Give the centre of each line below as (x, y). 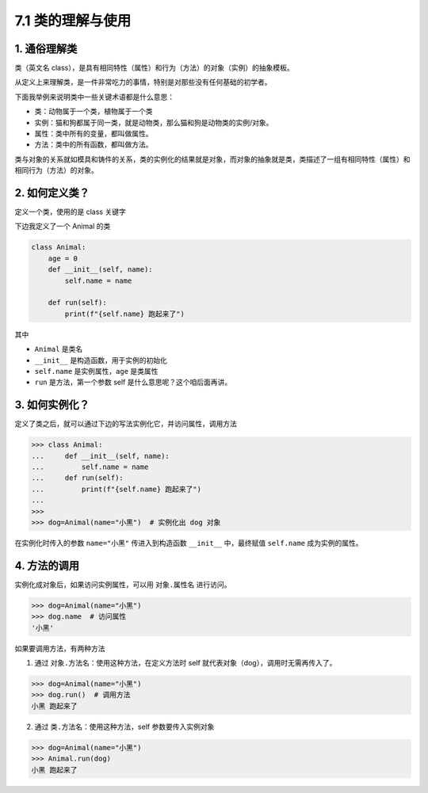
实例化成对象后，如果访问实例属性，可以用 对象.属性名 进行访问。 (123, 584)
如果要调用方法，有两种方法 (60, 648)
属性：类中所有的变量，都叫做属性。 (94, 134)
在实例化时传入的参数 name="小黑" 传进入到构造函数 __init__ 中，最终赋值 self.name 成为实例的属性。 (189, 543)
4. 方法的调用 (47, 565)
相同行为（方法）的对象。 (56, 170)
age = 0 (63, 258)
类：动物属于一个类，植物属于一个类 (94, 112)
